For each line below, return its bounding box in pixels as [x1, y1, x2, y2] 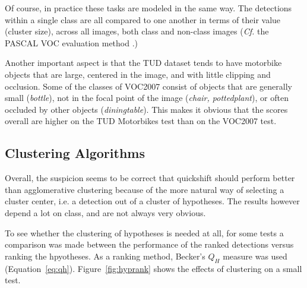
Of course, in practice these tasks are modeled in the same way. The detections [5, 2, 292, 14]
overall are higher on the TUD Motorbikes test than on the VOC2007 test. [5, 115, 277, 127]
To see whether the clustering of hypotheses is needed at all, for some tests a [5, 226, 284, 239]
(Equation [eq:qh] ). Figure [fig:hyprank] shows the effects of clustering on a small [5, 262, 302, 274]
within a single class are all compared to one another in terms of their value [5, 13, 281, 26]
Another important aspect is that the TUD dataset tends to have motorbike [5, 56, 282, 69]
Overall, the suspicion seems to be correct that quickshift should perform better [5, 172, 295, 184]
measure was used [223, 249, 287, 262]
